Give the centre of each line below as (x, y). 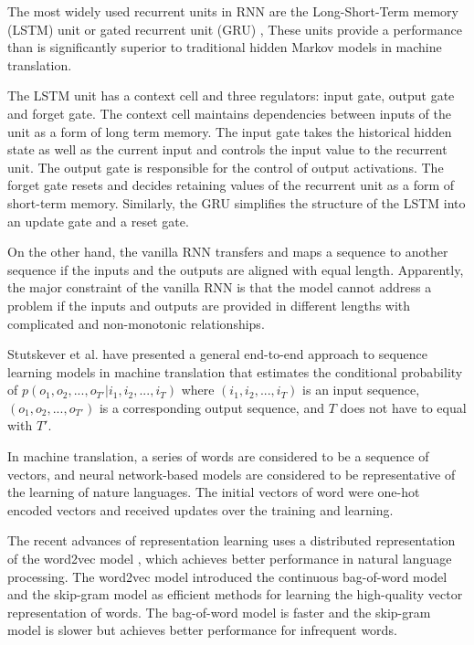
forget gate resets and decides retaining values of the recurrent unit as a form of (231, 185)
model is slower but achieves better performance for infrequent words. (202, 630)
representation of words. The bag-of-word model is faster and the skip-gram (219, 612)
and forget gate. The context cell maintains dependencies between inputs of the (229, 113)
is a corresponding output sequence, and (211, 407)
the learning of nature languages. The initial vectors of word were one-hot (214, 492)
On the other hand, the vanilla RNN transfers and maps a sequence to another (228, 252)
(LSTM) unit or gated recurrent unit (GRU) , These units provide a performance (235, 29)
